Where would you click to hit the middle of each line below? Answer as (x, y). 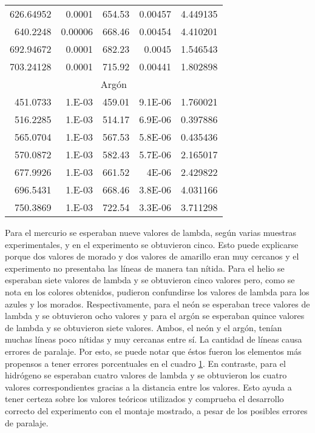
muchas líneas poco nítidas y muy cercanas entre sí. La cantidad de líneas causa (154, 339)
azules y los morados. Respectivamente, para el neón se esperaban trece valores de (157, 304)
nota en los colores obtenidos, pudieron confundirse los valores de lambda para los (157, 291)
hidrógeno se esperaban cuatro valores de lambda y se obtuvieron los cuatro (146, 375)
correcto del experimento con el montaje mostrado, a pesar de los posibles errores (156, 410)
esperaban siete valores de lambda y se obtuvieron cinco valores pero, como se (150, 280)
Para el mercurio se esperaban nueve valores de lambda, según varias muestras (151, 232)
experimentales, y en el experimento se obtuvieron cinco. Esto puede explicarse (152, 244)
